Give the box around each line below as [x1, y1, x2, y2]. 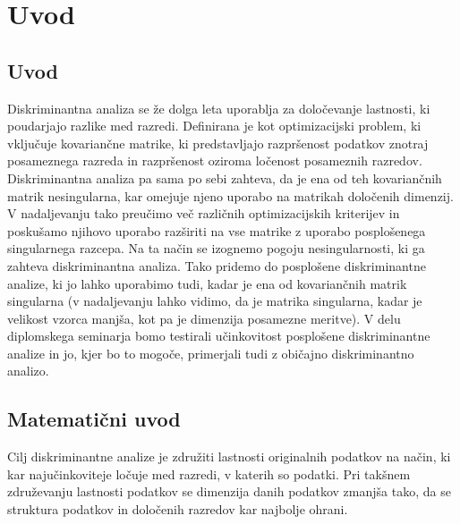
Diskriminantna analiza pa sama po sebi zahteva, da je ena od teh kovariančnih [7, 168, 442, 187]
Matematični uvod [7, 405, 181, 433]
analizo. [7, 361, 49, 380]
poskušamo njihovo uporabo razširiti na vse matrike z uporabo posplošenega [7, 221, 426, 240]
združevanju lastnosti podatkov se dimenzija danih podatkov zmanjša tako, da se [7, 482, 451, 501]
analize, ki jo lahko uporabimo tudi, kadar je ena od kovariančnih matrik [7, 274, 407, 292]
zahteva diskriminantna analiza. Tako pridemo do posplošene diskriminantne [7, 256, 426, 275]
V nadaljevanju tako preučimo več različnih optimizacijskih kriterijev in [7, 204, 400, 223]
